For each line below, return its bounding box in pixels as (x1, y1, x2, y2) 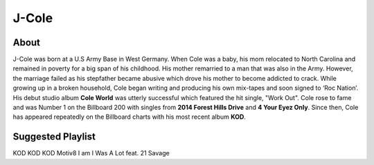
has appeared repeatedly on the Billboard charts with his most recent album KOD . (12, 113, 246, 121)
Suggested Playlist (12, 131, 96, 143)
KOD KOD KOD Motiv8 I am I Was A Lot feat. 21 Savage (12, 149, 170, 157)
